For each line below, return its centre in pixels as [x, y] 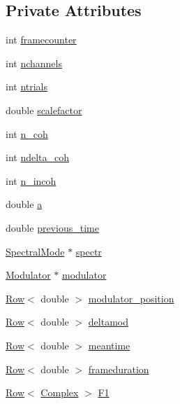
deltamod [108, 322]
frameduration [119, 369]
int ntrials [27, 86]
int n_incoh [31, 180]
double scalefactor [44, 110]
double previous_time [52, 227]
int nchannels [34, 63]
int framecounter [41, 40]
